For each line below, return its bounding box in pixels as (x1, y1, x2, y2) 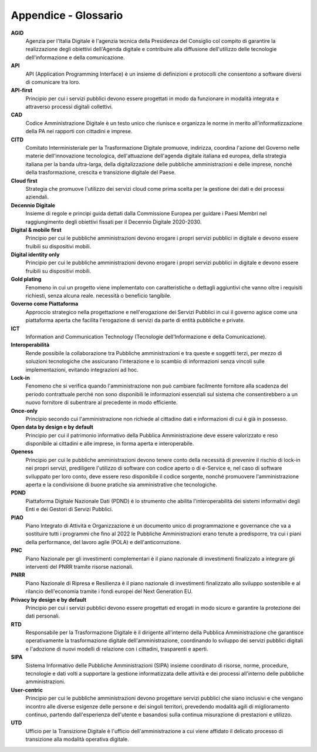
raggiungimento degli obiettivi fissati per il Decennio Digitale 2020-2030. (25, 218, 202, 225)
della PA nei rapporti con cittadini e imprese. (25, 128, 133, 135)
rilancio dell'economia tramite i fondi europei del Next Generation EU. (25, 588, 193, 595)
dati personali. (25, 612, 60, 619)
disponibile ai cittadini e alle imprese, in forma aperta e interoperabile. (25, 440, 194, 447)
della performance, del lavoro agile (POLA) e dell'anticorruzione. (25, 538, 181, 545)
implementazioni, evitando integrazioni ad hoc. (25, 366, 139, 373)
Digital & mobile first (11, 226, 62, 233)
